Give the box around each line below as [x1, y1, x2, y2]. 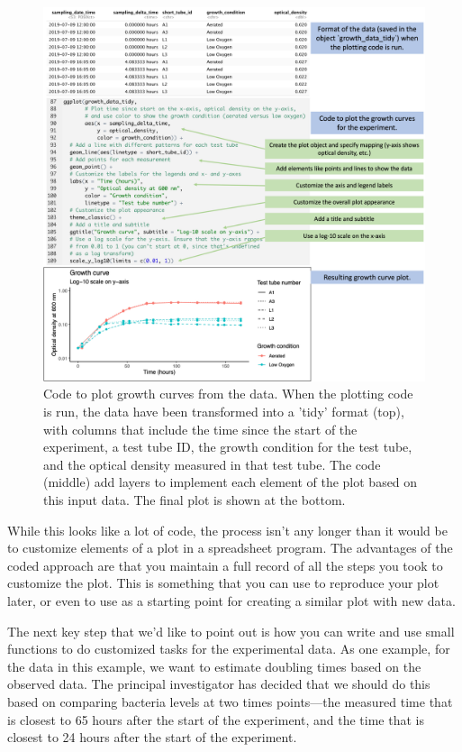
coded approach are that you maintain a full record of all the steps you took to [7, 555, 443, 574]
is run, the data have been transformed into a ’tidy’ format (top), [43, 402, 404, 421]
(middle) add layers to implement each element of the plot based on [43, 472, 418, 491]
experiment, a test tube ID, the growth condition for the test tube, [43, 437, 412, 456]
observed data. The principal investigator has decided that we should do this [7, 674, 430, 693]
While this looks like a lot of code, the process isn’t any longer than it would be [7, 520, 448, 539]
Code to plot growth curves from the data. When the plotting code [43, 384, 413, 403]
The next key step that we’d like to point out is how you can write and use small [7, 621, 455, 640]
